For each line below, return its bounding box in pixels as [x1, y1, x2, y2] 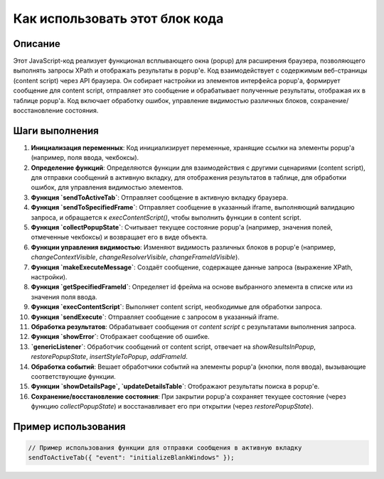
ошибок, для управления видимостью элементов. [31, 183, 184, 192]
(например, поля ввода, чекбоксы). [31, 154, 139, 162]
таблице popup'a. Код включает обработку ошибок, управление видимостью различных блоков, [13, 96, 309, 104]
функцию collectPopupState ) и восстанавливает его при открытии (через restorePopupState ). [31, 402, 314, 411]
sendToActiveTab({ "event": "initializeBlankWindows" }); [28, 453, 235, 462]
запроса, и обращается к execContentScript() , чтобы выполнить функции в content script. [31, 213, 302, 222]
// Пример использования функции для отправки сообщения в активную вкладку [28, 444, 302, 452]
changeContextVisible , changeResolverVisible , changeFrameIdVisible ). [31, 253, 240, 262]
